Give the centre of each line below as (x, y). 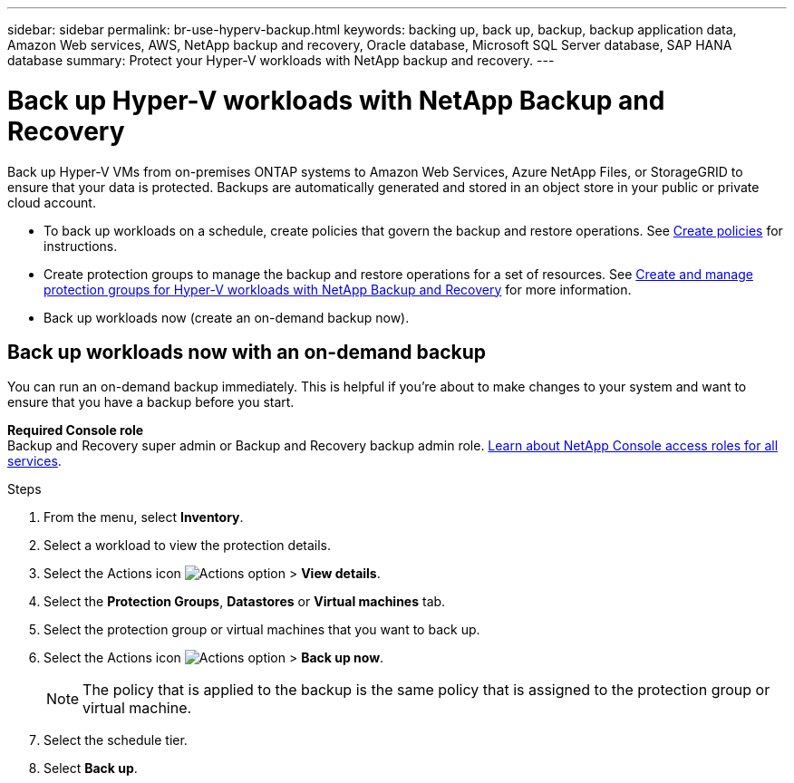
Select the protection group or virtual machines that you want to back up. (262, 630)
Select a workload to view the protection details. (188, 546)
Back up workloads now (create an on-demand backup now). (227, 317)
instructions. (81, 246)
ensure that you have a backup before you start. (151, 402)
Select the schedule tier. (116, 740)
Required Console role (76, 430)
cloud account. (52, 202)
